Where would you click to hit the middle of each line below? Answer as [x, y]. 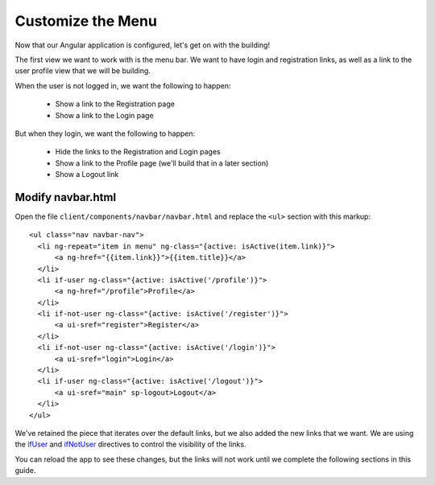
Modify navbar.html [66, 197]
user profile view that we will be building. [83, 71]
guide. [25, 471]
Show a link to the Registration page [115, 104]
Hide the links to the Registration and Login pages [138, 152]
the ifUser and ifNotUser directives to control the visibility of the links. [130, 444]
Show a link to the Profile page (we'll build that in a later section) [162, 163]
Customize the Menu [86, 21]
